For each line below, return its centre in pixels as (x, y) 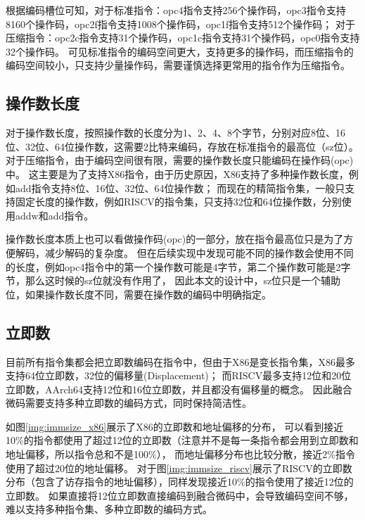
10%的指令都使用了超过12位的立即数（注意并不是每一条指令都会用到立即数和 (182, 440)
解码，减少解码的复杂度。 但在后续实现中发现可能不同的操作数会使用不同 (184, 252)
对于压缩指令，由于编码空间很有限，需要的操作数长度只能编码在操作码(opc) (180, 160)
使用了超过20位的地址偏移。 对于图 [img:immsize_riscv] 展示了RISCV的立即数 (179, 468)
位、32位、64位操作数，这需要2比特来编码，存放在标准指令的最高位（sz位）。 (182, 146)
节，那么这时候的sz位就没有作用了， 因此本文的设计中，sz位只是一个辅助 (173, 280)
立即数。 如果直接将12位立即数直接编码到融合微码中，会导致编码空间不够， (180, 495)
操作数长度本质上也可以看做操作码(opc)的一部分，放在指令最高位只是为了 (175, 239)
